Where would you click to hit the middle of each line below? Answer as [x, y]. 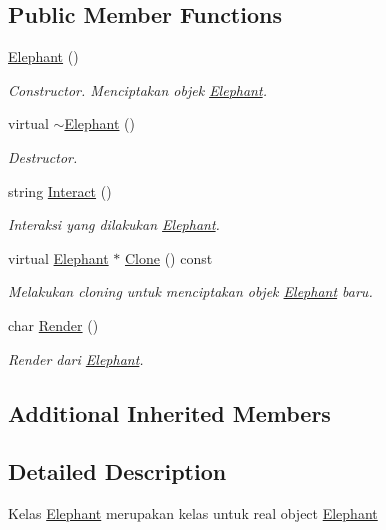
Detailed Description [117, 471]
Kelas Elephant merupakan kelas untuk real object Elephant [193, 513]
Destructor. [43, 156]
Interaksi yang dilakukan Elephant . [114, 224]
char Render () [53, 324]
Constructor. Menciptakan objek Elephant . [137, 89]
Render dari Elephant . [76, 358]
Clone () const [168, 257]
